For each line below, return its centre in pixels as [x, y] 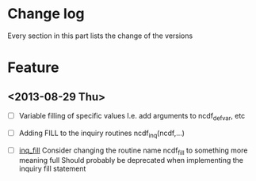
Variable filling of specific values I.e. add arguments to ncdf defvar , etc [132, 117]
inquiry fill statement [52, 169]
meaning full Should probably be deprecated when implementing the [131, 160]
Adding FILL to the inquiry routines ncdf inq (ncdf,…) [102, 134]
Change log [46, 14]
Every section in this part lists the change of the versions [100, 36]
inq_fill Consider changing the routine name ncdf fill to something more [133, 151]
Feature [33, 68]
